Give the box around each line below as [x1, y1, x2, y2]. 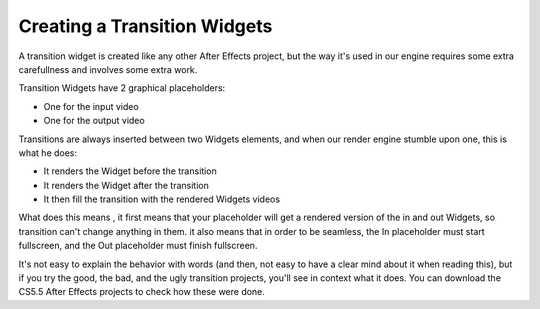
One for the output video [43, 115, 145, 127]
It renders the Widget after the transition [43, 179, 210, 191]
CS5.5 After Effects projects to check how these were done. [18, 286, 265, 298]
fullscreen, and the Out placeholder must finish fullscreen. [18, 240, 258, 252]
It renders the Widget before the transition [43, 165, 217, 177]
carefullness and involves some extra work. [18, 63, 198, 75]
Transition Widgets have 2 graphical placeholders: [18, 82, 226, 94]
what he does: [18, 146, 78, 159]
